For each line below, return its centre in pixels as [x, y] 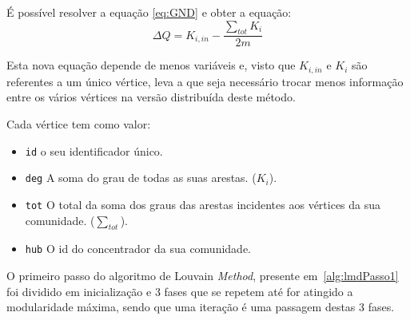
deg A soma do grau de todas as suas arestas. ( [141, 178]
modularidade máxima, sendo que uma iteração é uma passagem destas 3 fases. [201, 307]
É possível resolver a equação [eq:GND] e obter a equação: [149, 12]
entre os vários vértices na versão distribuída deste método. [151, 97]
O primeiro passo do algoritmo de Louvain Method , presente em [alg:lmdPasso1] [203, 276]
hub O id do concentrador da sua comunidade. [138, 249]
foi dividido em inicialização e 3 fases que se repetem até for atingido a [180, 291]
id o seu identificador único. [94, 150]
